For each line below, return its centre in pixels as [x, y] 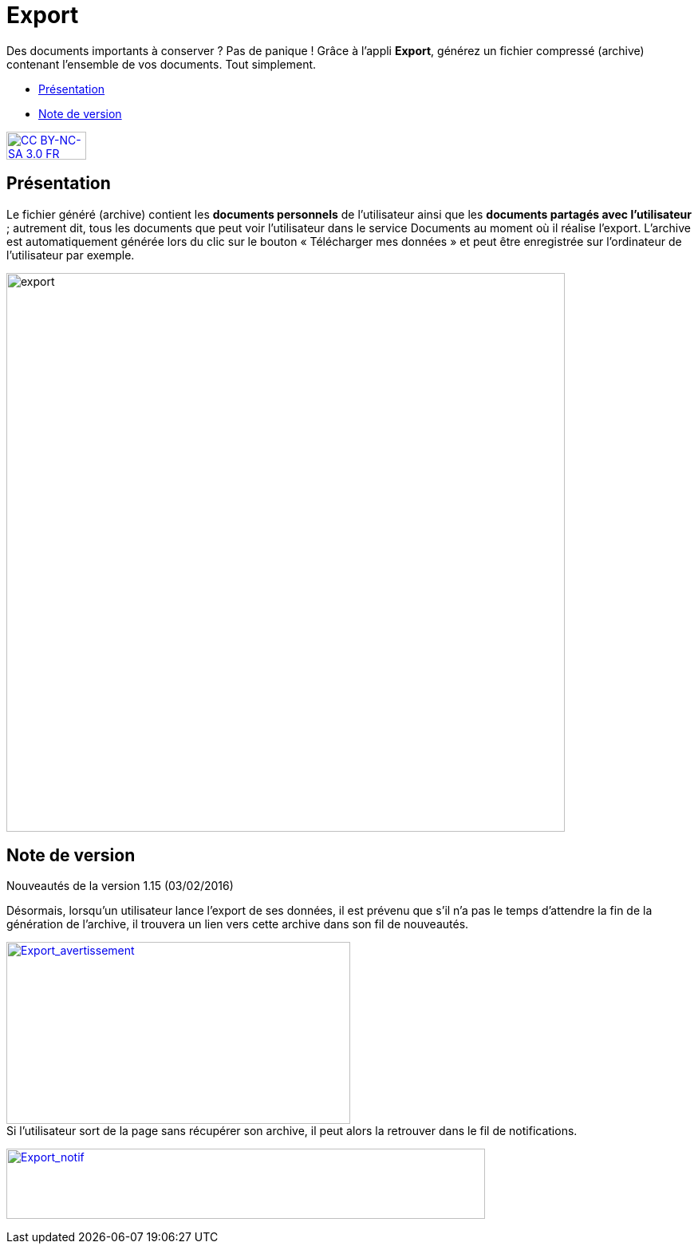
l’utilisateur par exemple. [71, 255]
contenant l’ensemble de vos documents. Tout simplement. [162, 64]
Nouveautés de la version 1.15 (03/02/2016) [120, 886]
